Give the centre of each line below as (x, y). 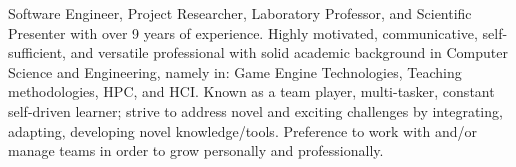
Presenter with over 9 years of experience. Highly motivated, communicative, (243, 32)
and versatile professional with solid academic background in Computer (289, 52)
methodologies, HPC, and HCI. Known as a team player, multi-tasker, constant (251, 91)
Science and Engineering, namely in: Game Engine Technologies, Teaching (235, 71)
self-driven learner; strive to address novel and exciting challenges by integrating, (255, 110)
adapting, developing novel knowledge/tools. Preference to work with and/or (243, 130)
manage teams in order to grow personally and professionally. (196, 150)
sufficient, (37, 52)
